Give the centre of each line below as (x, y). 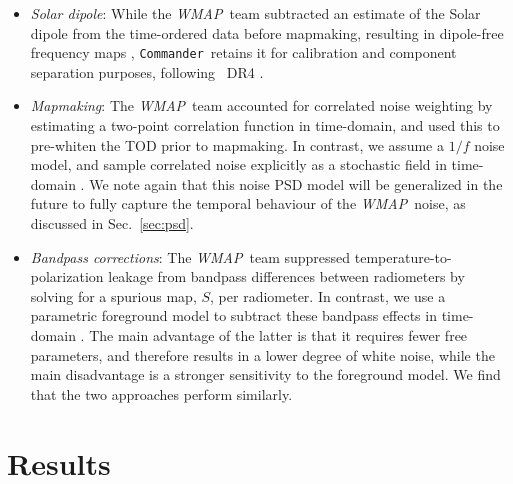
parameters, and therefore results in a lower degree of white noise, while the (262, 354)
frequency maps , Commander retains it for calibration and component (243, 52)
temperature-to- (403, 256)
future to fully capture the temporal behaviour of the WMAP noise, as (248, 203)
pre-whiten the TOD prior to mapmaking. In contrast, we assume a (237, 144)
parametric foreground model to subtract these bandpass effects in (233, 315)
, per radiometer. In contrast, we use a (328, 295)
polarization (67, 276)
